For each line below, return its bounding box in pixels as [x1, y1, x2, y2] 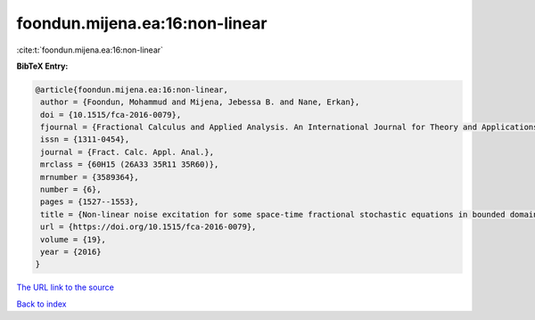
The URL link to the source [16, 282, 115, 293]
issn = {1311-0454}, [40, 135, 130, 144]
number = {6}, [40, 185, 102, 195]
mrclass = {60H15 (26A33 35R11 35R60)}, [40, 160, 219, 169]
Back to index [16, 299, 67, 309]
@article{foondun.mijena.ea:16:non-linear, [35, 85, 229, 94]
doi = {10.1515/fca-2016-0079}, [40, 110, 182, 119]
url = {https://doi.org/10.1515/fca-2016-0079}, [40, 222, 257, 232]
